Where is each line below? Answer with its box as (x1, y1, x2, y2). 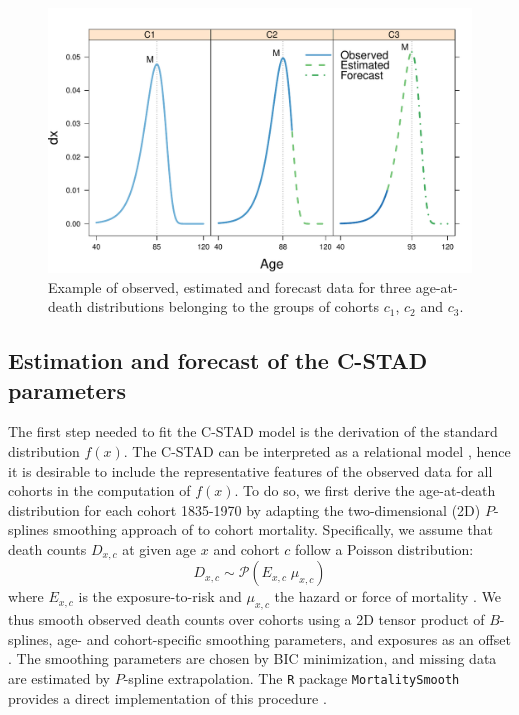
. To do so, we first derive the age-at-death (234, 480, 496, 501)
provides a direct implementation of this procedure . (8, 687, 327, 708)
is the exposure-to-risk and (78, 586, 242, 607)
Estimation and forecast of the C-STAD (8, 345, 428, 376)
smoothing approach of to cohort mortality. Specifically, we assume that (53, 519, 494, 540)
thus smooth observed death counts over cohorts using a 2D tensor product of (8, 609, 485, 630)
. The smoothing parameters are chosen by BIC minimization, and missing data (8, 648, 497, 669)
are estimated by (8, 667, 110, 688)
